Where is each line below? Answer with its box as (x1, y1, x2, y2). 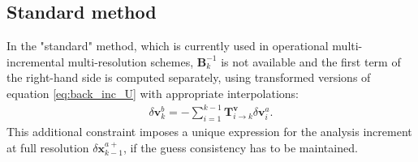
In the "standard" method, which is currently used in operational (6, 37, 329, 54)
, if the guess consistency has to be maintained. (123, 139, 358, 156)
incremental (6, 53, 65, 70)
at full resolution (6, 139, 89, 156)
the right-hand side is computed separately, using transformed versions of (6, 69, 371, 86)
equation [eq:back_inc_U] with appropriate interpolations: (6, 84, 299, 101)
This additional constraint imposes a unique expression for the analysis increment (6, 122, 412, 139)
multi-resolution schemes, (67, 53, 194, 70)
